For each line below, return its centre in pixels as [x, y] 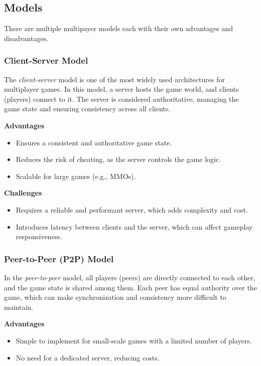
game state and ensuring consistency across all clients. [87, 109]
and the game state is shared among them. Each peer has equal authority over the [130, 287]
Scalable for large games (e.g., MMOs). [76, 176]
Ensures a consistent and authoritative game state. [94, 142]
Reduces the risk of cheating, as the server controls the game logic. [118, 159]
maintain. [19, 307]
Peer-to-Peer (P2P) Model [59, 258]
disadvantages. [26, 38]
